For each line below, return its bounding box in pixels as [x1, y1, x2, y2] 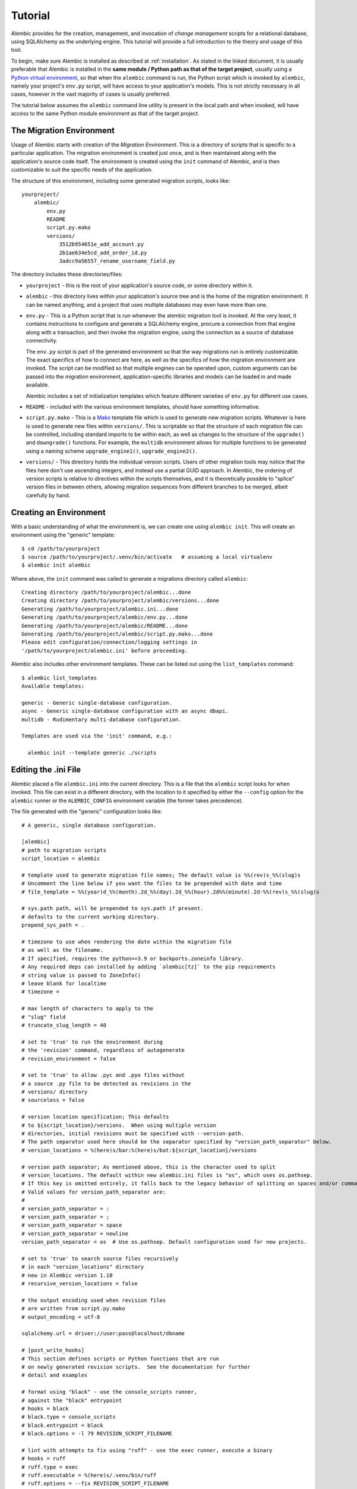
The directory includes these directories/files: [11, 271, 123, 278]
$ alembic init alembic [21, 562, 91, 569]
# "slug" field [21, 1013, 66, 1020]
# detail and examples [21, 1372, 88, 1379]
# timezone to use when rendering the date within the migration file [21, 939, 232, 945]
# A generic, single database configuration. [21, 822, 157, 828]
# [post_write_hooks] [21, 1347, 84, 1354]
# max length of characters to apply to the [21, 1005, 154, 1012]
